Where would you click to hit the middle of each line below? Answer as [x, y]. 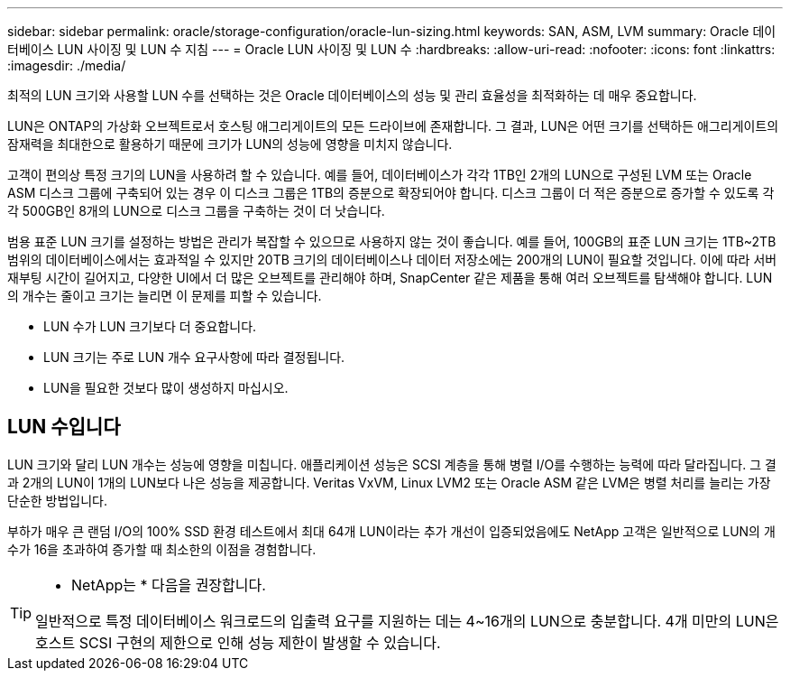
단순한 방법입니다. [58, 500]
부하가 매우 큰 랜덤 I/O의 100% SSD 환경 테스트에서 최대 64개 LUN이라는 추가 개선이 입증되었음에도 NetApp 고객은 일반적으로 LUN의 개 [391, 531]
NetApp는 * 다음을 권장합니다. [169, 585]
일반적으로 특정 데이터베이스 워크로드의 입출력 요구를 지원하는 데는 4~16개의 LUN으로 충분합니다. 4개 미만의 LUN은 [407, 621]
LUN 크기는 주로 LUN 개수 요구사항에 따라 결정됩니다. [194, 357]
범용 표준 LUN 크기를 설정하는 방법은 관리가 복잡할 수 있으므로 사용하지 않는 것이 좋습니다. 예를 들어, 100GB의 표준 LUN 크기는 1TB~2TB [392, 241]
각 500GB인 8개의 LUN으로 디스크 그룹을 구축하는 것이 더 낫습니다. [196, 211]
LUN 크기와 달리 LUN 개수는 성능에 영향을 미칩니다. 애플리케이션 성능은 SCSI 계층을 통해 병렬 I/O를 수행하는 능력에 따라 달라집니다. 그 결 [392, 464]
